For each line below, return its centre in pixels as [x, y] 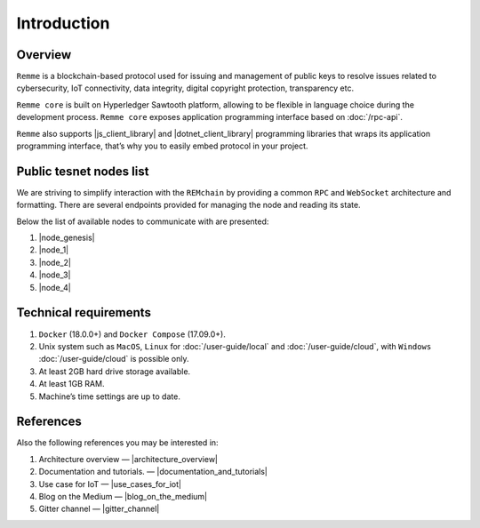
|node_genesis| [67, 238]
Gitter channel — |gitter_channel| [99, 509]
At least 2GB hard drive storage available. [115, 371]
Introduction [63, 23]
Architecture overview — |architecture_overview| [128, 459]
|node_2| [55, 262]
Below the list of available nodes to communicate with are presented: [143, 221]
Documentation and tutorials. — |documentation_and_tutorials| [153, 472]
